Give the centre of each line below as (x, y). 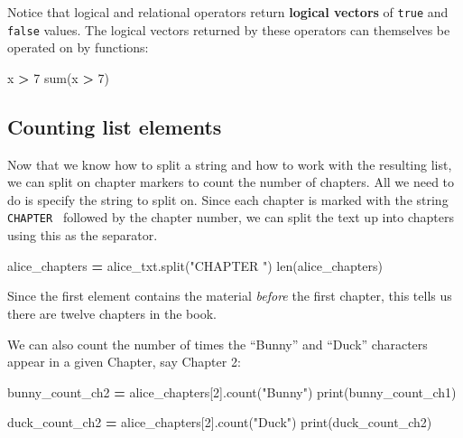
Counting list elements (115, 126)
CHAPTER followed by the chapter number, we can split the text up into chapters (231, 217)
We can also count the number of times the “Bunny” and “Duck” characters (218, 344)
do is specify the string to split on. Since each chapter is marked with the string (228, 199)
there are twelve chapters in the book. (112, 313)
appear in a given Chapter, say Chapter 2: (124, 362)
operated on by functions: (78, 47)
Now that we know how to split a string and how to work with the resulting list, (230, 164)
